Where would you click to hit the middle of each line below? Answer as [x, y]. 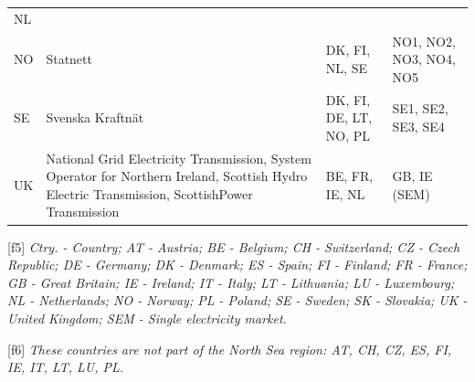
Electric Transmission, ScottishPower [149, 193]
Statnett [69, 59]
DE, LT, [349, 117]
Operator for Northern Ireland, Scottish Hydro [177, 176]
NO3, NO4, [424, 59]
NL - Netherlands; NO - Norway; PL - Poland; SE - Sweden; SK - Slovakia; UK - [237, 300]
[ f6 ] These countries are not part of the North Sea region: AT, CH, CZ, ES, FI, [230, 349]
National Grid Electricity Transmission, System [179, 158]
